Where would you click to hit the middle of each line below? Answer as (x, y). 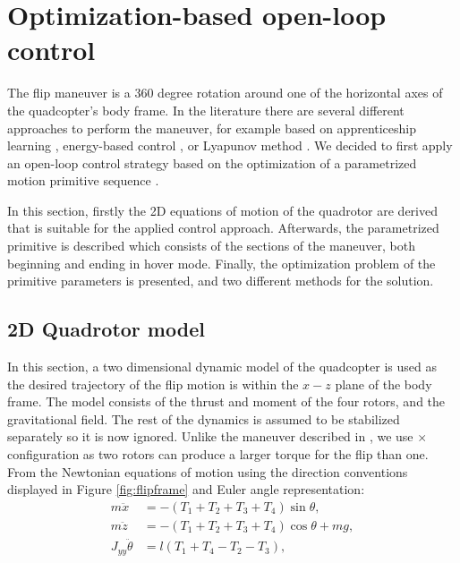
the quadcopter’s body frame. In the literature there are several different (206, 110)
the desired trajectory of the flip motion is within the (153, 384)
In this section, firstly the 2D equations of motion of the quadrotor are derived (222, 210)
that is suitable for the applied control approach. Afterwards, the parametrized (223, 228)
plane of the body (383, 384)
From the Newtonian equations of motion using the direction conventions (208, 471)
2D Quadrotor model (106, 329)
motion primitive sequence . (83, 180)
